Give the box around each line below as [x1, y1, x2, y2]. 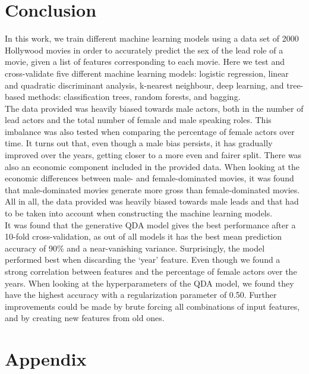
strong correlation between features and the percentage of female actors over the [5, 265, 297, 277]
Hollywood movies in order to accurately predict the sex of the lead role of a [5, 43, 283, 56]
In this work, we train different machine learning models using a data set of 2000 [5, 32, 299, 45]
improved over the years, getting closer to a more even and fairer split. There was [5, 149, 302, 161]
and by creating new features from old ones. [5, 312, 165, 324]
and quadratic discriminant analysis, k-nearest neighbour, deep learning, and [5, 78, 284, 91]
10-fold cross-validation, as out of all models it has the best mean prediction [5, 230, 282, 243]
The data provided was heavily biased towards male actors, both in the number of [5, 102, 304, 114]
